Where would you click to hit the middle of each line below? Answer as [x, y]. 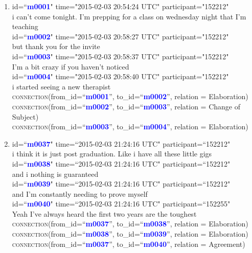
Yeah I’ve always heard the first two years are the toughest [104, 213]
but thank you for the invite [56, 46]
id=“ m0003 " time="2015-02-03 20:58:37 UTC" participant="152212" [120, 56]
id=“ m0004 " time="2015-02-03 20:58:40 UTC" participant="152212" [120, 76]
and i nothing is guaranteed [55, 174]
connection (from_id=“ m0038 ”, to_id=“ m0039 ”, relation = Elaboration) [130, 234]
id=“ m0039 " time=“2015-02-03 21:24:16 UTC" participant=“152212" [121, 184]
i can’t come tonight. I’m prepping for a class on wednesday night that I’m [129, 16]
